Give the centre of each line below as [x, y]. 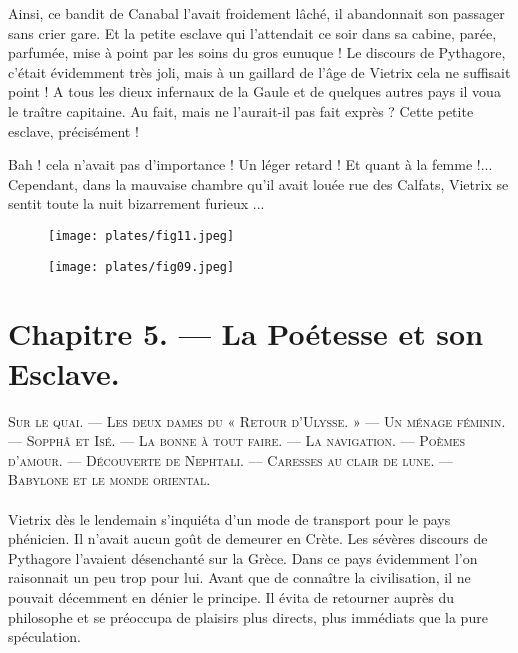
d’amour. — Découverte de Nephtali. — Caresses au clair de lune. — [230, 459]
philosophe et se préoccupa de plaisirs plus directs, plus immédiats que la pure [248, 616]
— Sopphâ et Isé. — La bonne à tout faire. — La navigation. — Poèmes [236, 440]
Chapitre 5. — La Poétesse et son [246, 333]
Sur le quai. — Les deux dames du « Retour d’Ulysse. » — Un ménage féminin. [257, 420]
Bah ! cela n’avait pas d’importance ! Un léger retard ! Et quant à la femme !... [250, 164]
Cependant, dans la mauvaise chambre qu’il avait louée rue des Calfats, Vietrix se [258, 183]
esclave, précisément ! [73, 130]
